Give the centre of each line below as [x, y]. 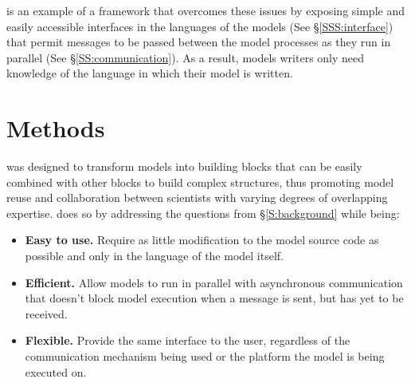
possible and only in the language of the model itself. [154, 256]
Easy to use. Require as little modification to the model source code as [202, 240]
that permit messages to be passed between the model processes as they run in [199, 42]
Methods [56, 128]
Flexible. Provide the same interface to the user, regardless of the [188, 340]
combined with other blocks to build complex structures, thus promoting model [200, 182]
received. [46, 313]
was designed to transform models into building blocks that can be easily [184, 166]
